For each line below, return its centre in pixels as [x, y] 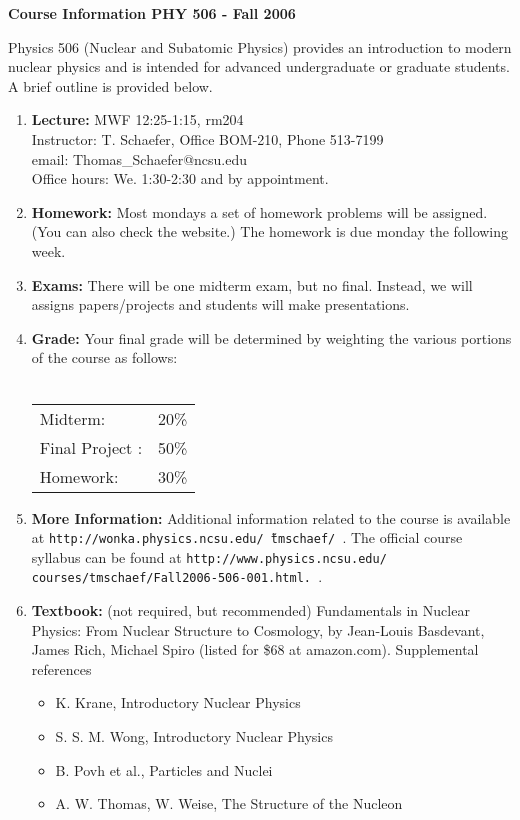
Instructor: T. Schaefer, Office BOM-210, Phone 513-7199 [207, 138]
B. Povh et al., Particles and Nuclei [164, 769]
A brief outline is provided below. [110, 85]
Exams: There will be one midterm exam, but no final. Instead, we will [252, 284]
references [61, 668]
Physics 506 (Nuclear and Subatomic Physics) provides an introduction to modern [260, 46]
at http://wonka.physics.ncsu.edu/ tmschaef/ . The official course [247, 537]
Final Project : [91, 447]
